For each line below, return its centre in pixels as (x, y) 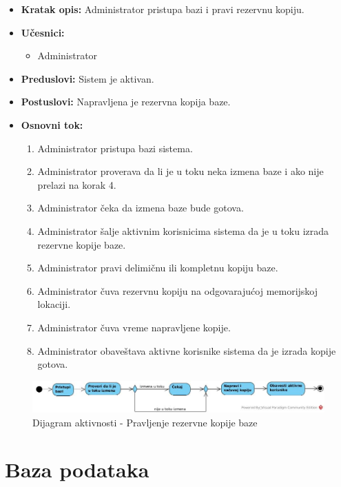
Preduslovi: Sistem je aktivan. (87, 78)
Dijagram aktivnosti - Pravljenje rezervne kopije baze (145, 422)
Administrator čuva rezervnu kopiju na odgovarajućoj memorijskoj (178, 290)
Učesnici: (43, 32)
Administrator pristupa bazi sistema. (115, 148)
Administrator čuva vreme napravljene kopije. (134, 327)
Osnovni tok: (52, 124)
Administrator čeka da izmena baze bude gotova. (141, 208)
